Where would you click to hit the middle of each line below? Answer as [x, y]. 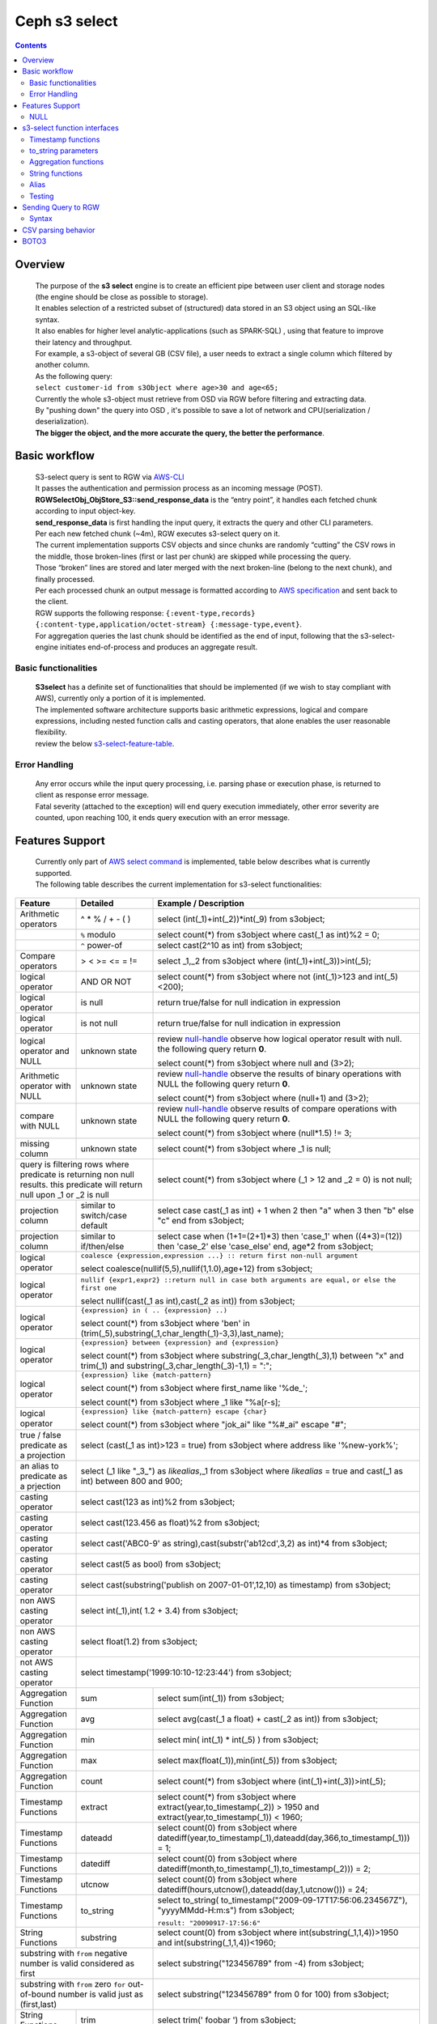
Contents [31, 45]
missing [35, 1143]
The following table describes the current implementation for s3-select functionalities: [179, 884]
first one [99, 1288]
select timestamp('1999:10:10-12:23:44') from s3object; [186, 1672]
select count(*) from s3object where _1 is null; [244, 1148]
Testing [42, 196]
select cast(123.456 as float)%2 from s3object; [170, 1522]
